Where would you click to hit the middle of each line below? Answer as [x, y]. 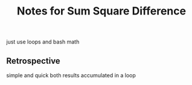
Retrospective [33, 61]
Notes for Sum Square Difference [101, 11]
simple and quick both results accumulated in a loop [71, 75]
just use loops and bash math [43, 42]
